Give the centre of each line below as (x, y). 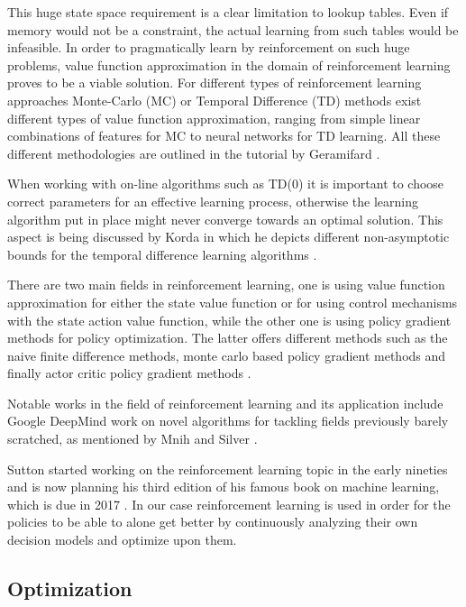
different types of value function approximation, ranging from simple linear (214, 118)
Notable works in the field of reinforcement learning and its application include (225, 403)
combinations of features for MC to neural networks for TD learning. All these (224, 136)
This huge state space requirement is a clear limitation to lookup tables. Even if (228, 12)
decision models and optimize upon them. (122, 540)
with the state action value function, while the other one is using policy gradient (229, 320)
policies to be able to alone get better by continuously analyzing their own (213, 522)
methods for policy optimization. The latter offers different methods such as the (228, 338)
